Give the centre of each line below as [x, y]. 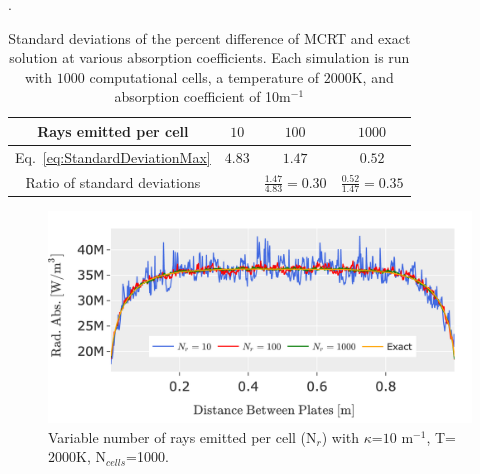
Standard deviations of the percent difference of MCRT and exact [209, 37]
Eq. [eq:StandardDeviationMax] [113, 156]
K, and [372, 76]
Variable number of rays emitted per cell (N [182, 436]
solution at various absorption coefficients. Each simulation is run [209, 57]
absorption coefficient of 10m [202, 96]
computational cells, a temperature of [204, 76]
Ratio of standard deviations [113, 181]
